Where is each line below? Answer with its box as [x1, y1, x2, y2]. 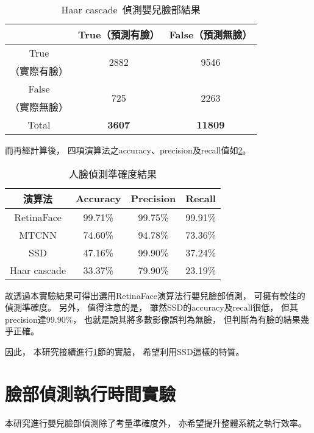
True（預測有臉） [78, 27, 160, 41]
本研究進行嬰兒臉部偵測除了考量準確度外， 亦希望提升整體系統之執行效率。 [5, 416, 307, 429]
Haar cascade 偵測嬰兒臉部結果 [61, 2, 201, 16]
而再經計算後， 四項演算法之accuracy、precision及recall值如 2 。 [5, 144, 251, 156]
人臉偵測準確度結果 [68, 166, 157, 181]
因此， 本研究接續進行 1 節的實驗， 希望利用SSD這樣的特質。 [5, 345, 244, 357]
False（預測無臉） [169, 27, 252, 41]
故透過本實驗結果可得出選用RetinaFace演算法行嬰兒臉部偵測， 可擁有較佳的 [5, 289, 305, 301]
